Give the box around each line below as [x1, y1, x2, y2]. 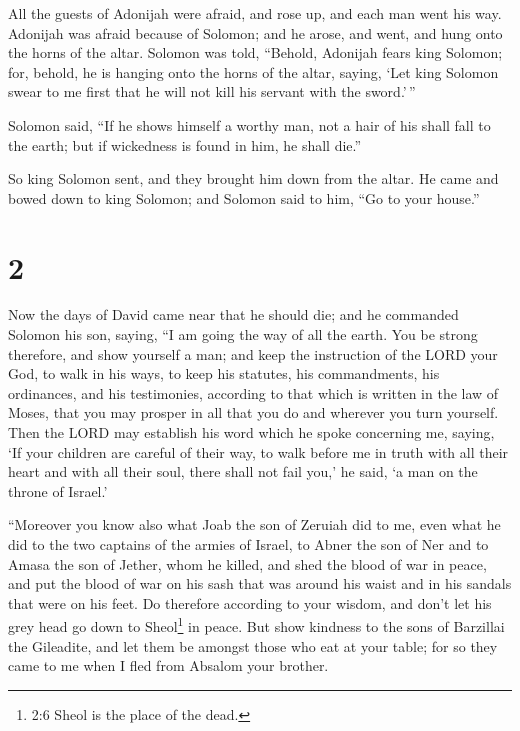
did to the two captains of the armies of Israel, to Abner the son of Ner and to [8, 534, 489, 554]
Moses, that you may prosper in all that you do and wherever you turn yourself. [8, 402, 499, 423]
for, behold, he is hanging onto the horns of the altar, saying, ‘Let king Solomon [8, 61, 499, 82]
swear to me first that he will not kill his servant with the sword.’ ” [8, 81, 416, 102]
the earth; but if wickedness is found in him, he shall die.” [8, 134, 362, 155]
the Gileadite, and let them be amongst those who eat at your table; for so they [8, 635, 498, 656]
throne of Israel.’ [8, 480, 108, 501]
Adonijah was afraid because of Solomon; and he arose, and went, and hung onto [8, 22, 503, 43]
